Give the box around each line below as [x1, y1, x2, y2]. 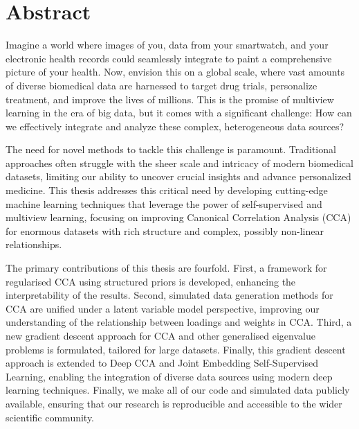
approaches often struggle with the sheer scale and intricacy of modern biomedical [6, 155, 353, 170]
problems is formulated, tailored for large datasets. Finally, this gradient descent [6, 342, 346, 356]
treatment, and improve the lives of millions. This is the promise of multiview [6, 91, 334, 106]
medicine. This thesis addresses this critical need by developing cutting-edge [6, 183, 328, 198]
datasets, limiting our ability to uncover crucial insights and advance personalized [6, 169, 351, 184]
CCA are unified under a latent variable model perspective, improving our [6, 301, 320, 315]
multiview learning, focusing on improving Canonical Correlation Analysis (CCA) [6, 210, 351, 225]
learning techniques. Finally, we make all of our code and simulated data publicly [6, 383, 350, 397]
